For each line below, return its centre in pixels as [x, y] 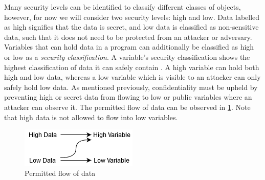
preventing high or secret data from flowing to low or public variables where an [128, 97]
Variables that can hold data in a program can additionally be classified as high [129, 47]
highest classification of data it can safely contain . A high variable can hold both [132, 67]
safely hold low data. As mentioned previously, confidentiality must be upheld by [131, 87]
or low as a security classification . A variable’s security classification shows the [127, 57]
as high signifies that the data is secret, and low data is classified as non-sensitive [131, 27]
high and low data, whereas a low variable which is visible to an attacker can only [132, 77]
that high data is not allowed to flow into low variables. [91, 117]
